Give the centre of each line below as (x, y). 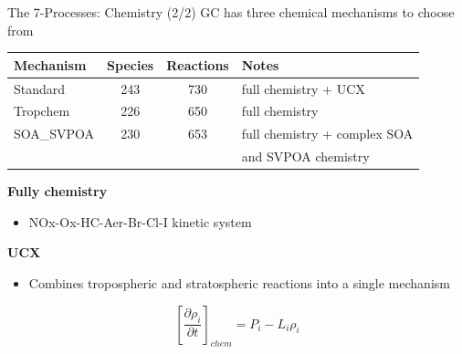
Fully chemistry (58, 191)
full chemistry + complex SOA (327, 134)
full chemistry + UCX (303, 88)
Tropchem (42, 111)
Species (131, 64)
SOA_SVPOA (54, 134)
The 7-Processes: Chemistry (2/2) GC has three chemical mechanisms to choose (231, 12)
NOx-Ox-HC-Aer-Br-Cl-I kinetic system (140, 221)
